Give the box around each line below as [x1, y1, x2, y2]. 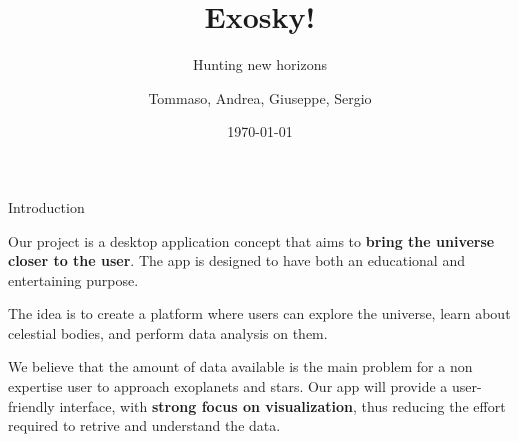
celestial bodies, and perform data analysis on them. [8, 322, 328, 343]
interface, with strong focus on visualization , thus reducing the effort [59, 395, 506, 416]
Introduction [8, 196, 85, 217]
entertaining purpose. [8, 269, 139, 290]
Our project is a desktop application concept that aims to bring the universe [8, 230, 495, 251]
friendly [8, 395, 55, 416]
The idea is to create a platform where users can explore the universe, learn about [8, 303, 511, 324]
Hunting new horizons [193, 54, 327, 75]
